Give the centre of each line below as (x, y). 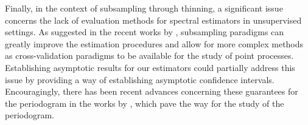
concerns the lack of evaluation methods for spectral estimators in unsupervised (153, 20)
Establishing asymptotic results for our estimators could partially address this (150, 67)
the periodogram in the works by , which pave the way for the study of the (145, 103)
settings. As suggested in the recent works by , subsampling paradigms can (145, 32)
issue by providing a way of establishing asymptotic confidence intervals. (140, 79)
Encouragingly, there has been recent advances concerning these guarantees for (152, 91)
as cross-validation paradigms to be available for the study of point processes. (149, 56)
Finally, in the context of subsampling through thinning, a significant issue (144, 8)
